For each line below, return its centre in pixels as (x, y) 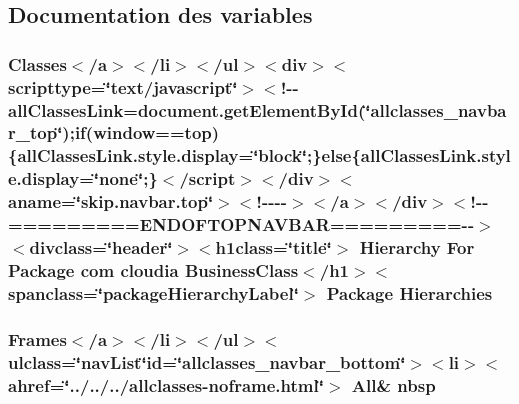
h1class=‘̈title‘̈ (273, 247)
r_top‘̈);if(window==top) (114, 132)
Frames (37, 338)
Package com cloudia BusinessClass (153, 270)
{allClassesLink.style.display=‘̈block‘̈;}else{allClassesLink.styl (259, 155)
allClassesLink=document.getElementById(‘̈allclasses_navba (257, 109)
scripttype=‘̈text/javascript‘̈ (123, 86)
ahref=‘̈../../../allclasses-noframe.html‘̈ (166, 384)
